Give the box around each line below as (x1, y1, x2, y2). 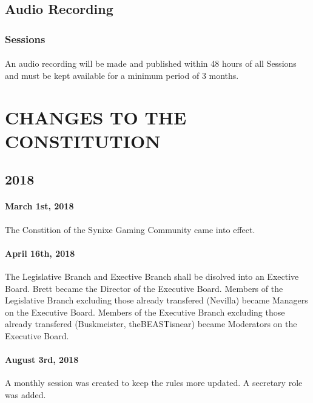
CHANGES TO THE (5, 104, 187, 129)
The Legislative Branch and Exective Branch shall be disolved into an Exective (5, 269, 299, 282)
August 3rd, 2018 (5, 353, 79, 366)
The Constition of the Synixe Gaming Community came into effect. (5, 223, 255, 235)
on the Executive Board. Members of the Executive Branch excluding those (5, 305, 285, 318)
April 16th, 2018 (5, 246, 75, 259)
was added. (5, 388, 46, 401)
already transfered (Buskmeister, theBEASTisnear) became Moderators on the (5, 317, 297, 330)
